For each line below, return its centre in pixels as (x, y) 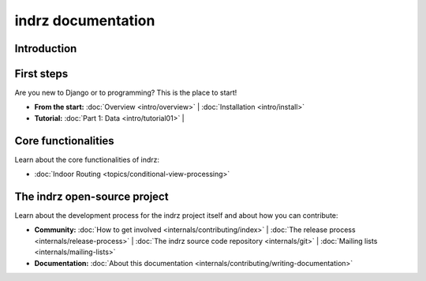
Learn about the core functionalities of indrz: (87, 159)
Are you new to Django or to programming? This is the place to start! (126, 93)
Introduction (46, 49)
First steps (41, 74)
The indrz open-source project (92, 196)
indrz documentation (85, 21)
